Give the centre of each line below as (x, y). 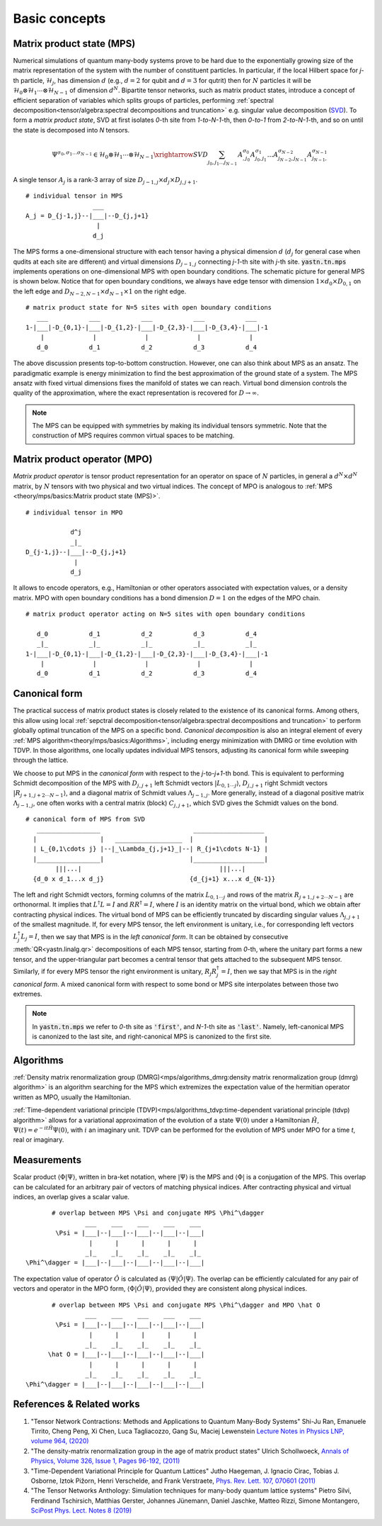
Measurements (47, 1160)
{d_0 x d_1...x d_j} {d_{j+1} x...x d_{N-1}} (154, 879)
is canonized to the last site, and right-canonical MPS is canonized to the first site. (152, 1037)
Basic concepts (59, 18)
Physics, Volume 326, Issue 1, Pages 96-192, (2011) (105, 1461)
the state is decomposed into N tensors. (71, 130)
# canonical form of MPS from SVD (85, 819)
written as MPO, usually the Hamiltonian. (72, 1097)
